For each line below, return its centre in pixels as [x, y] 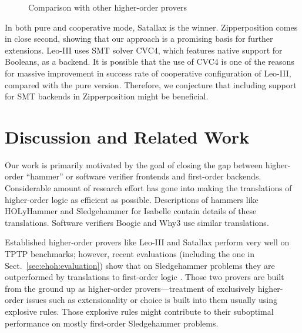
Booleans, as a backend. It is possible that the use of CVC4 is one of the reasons [150, 61]
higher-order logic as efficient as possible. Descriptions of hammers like [132, 199]
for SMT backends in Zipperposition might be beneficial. [107, 96]
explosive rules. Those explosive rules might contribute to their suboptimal [139, 311]
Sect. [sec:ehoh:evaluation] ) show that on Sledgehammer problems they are [140, 265]
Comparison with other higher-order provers [108, 7]
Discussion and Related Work [127, 136]
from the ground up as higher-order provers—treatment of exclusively [130, 288]
